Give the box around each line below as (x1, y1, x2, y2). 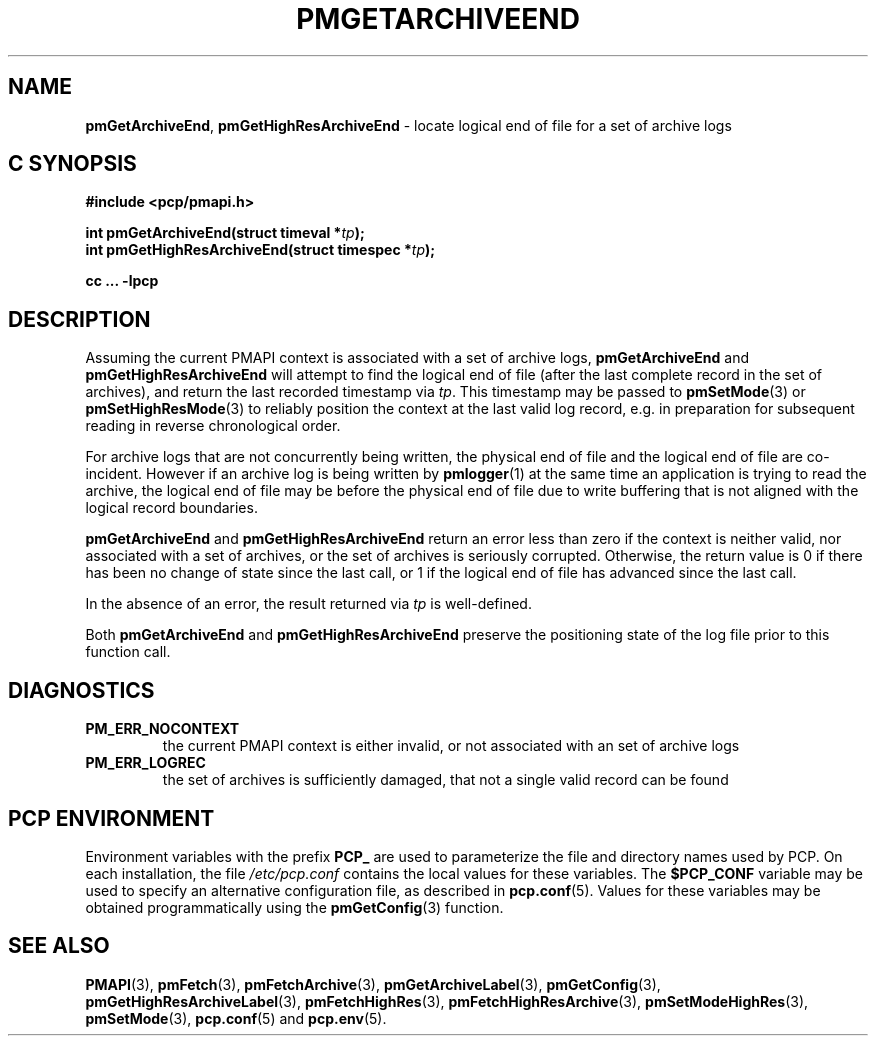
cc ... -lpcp (85, 272, 159, 290)
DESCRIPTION (8, 306, 151, 332)
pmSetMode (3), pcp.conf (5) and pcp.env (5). (85, 1009, 387, 1027)
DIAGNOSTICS (8, 677, 155, 703)
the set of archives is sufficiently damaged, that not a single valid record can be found (162, 771, 729, 789)
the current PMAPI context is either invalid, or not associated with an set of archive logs (162, 737, 740, 755)
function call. (85, 643, 171, 661)
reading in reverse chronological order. (85, 417, 341, 435)
